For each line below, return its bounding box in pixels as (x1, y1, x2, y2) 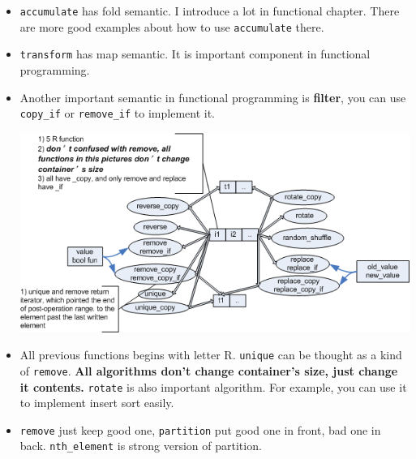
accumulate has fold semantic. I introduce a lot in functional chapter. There (19, 2, 400, 19)
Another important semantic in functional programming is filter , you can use (19, 88, 406, 105)
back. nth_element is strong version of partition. (19, 437, 262, 454)
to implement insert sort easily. (19, 394, 174, 411)
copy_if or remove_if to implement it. (19, 105, 215, 122)
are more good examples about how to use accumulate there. (19, 18, 324, 35)
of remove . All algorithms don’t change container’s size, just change (19, 362, 398, 379)
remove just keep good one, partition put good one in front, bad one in (19, 421, 381, 438)
